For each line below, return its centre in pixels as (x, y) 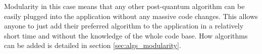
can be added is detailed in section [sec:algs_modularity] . (93, 45)
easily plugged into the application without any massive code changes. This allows (131, 16)
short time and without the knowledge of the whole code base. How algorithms (126, 35)
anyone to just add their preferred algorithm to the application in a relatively (124, 26)
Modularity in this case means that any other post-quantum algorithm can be (124, 6)
